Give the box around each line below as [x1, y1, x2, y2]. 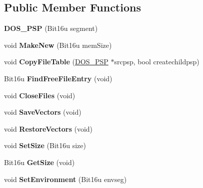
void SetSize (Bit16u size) [4, 140, 86, 151]
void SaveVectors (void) [4, 107, 81, 117]
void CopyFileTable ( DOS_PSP [4, 56, 108, 67]
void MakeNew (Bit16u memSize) [4, 39, 112, 50]
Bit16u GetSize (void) [4, 157, 75, 167]
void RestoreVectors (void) [4, 123, 93, 134]
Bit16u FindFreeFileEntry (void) [4, 73, 112, 83]
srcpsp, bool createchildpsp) [114, 56, 199, 67]
